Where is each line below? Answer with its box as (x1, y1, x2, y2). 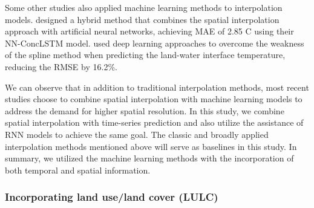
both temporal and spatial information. (5, 163, 151, 176)
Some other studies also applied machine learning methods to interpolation (5, 1, 283, 13)
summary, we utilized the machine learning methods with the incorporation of (5, 152, 294, 164)
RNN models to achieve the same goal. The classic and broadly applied (5, 128, 269, 140)
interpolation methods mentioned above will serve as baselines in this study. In (5, 140, 297, 152)
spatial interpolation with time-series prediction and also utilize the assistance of (5, 116, 304, 129)
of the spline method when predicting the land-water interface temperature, (5, 48, 286, 61)
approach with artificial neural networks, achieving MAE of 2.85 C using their (5, 25, 294, 37)
